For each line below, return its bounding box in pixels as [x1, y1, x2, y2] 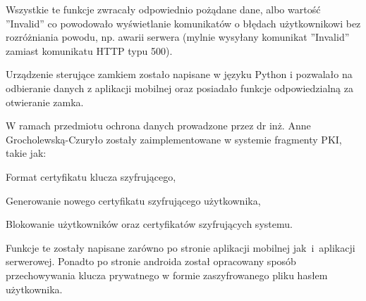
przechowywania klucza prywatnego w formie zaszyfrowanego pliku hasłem [6, 267, 328, 282]
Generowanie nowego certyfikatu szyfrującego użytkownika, [6, 193, 261, 207]
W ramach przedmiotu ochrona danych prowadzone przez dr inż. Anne [6, 118, 311, 133]
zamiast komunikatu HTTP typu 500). [6, 43, 173, 58]
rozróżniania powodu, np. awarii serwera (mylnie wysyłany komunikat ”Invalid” [6, 30, 350, 44]
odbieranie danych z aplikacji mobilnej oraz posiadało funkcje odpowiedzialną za [6, 80, 353, 95]
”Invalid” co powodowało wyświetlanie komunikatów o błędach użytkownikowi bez [6, 15, 361, 30]
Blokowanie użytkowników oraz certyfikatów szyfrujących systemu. [6, 217, 293, 231]
